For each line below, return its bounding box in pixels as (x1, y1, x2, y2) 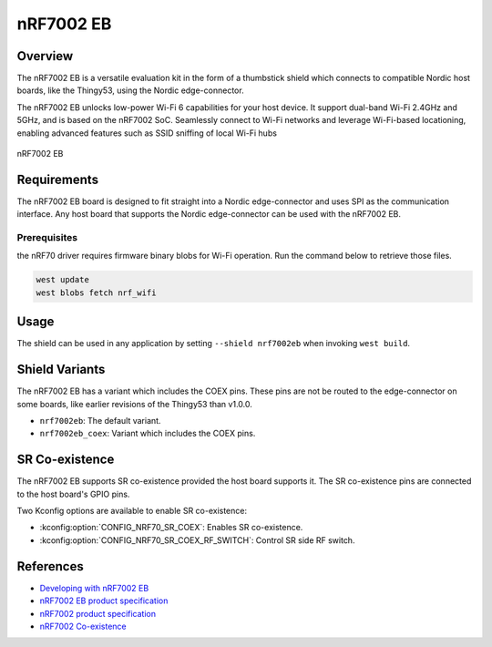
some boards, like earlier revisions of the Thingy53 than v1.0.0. (16, 398, 252, 409)
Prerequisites (16, 231, 77, 244)
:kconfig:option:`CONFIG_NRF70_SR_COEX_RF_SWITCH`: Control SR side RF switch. (39, 534, 355, 546)
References (16, 559, 84, 574)
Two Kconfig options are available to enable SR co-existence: (16, 506, 248, 517)
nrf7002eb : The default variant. (39, 416, 161, 426)
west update (36, 274, 90, 285)
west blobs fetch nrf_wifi (36, 287, 157, 298)
